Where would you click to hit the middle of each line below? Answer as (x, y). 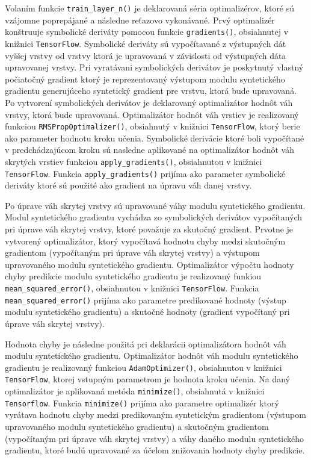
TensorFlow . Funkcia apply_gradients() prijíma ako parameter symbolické (145, 173)
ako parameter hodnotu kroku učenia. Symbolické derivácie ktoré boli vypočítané (155, 138)
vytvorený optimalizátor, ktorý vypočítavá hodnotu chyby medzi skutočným (145, 241)
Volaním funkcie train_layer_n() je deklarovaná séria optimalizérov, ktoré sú (150, 8)
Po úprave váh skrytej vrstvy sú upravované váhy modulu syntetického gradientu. (155, 205)
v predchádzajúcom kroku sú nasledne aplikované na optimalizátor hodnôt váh (149, 150)
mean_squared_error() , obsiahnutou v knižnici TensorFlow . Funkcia (132, 288)
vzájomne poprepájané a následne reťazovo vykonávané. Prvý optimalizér (140, 20)
